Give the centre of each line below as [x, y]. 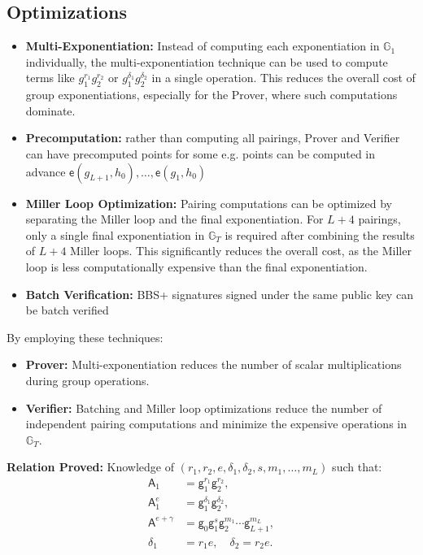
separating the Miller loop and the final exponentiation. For [174, 219]
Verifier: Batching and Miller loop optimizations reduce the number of [204, 408]
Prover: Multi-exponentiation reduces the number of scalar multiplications [214, 364]
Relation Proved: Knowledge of [91, 467]
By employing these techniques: [85, 337]
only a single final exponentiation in [115, 234]
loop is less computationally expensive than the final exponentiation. [196, 266]
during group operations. [87, 380]
